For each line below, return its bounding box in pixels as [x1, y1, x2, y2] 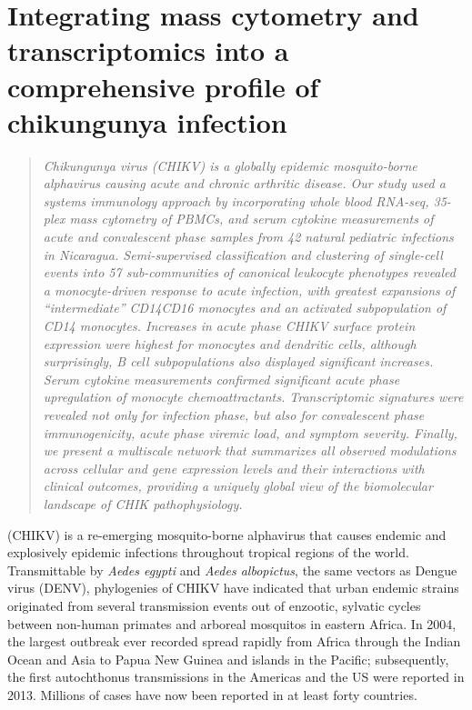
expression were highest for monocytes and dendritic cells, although [43, 334, 417, 353]
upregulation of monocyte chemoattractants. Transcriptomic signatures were [43, 387, 464, 406]
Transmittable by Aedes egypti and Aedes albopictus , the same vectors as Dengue [7, 560, 457, 579]
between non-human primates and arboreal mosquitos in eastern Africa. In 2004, [7, 614, 457, 633]
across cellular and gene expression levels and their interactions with [43, 458, 425, 477]
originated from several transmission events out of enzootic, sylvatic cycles [7, 595, 421, 615]
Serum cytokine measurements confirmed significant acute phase [43, 369, 400, 388]
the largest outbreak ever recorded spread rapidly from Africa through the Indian [7, 632, 461, 651]
